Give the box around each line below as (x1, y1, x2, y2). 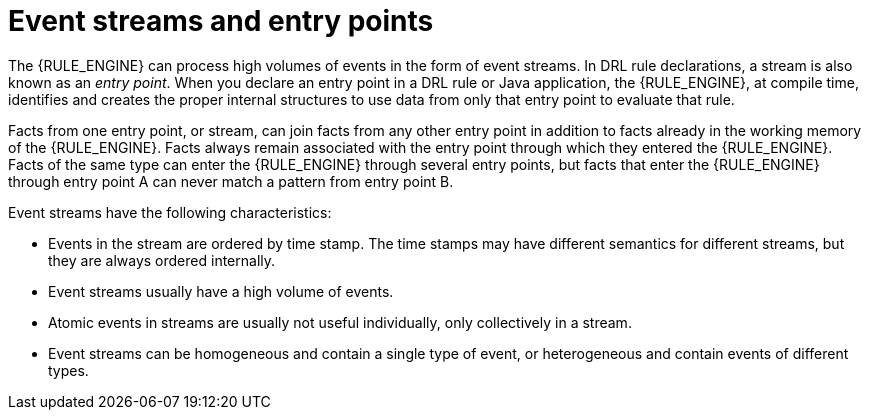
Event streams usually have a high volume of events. (48, 282, 394, 300)
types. (48, 361, 89, 379)
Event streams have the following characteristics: (8, 203, 332, 221)
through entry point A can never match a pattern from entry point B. (8, 172, 454, 190)
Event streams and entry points (8, 4, 434, 38)
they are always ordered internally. (48, 251, 276, 269)
